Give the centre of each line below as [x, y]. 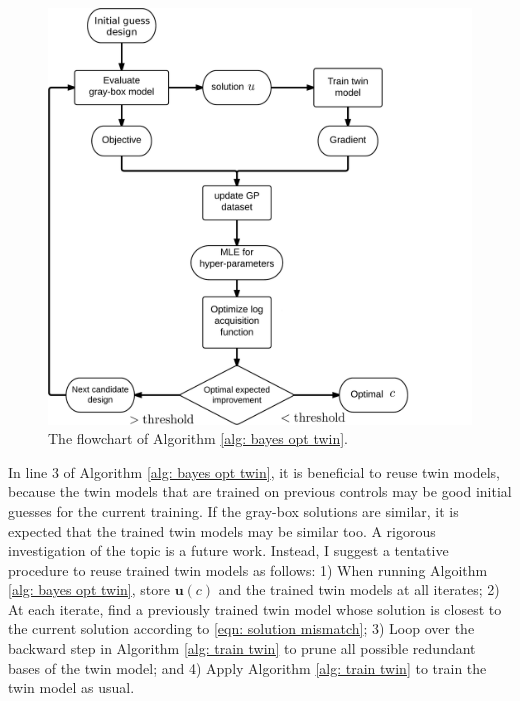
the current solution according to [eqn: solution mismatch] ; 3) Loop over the [241, 628]
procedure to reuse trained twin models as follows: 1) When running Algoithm [248, 569]
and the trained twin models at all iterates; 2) [359, 589]
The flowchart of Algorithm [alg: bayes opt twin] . [198, 438]
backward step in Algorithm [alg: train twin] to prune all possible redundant [242, 648]
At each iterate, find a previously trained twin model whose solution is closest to [255, 608]
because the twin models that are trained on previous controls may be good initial [260, 491]
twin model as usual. [71, 687]
